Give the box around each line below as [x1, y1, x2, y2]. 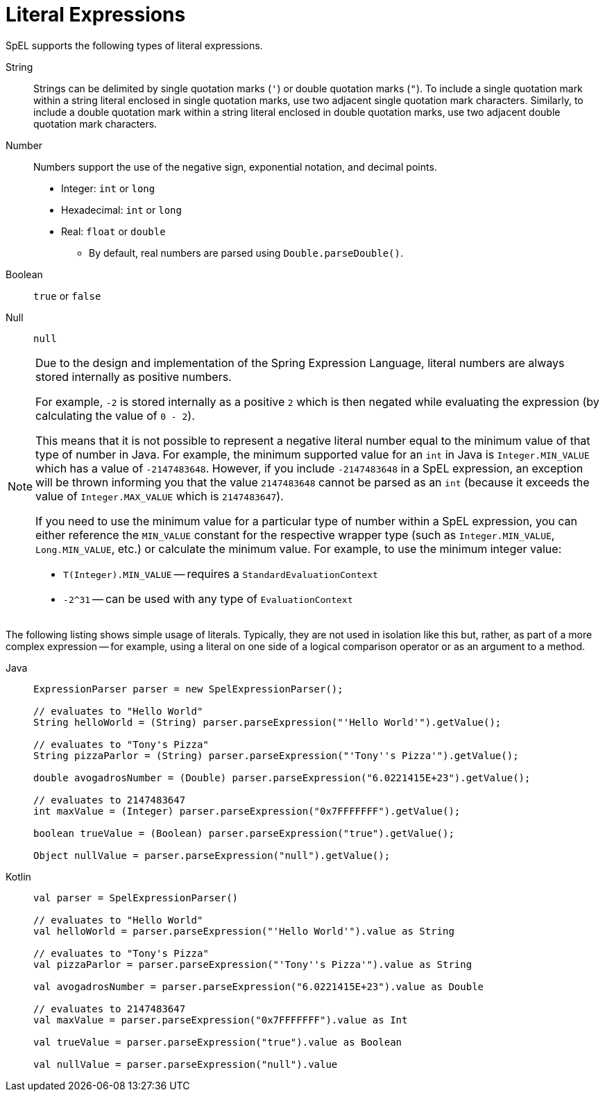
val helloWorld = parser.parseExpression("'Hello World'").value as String [33, 925, 454, 937]
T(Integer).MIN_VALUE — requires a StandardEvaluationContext [63, 566, 378, 581]
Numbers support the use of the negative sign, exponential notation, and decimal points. [33, 160, 437, 173]
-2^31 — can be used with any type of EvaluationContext [63, 591, 353, 606]
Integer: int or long [61, 182, 155, 194]
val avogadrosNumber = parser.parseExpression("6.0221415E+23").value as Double [33, 980, 484, 992]
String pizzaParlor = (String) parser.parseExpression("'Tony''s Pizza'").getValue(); [33, 749, 519, 761]
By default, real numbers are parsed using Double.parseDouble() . [89, 246, 404, 259]
